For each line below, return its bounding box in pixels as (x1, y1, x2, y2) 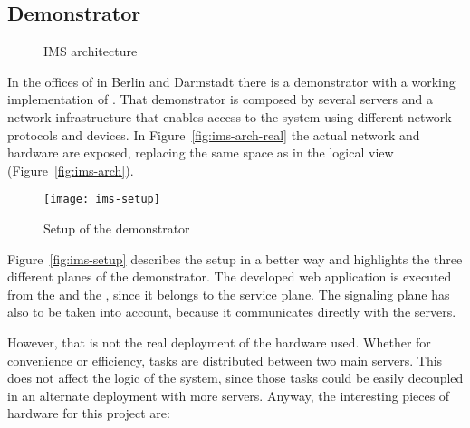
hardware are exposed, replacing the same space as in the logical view (7, 143, 394, 162)
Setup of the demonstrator (43, 219, 190, 238)
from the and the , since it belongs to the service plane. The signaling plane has (7, 284, 450, 303)
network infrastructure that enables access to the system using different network (7, 107, 452, 126)
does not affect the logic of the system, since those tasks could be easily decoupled (7, 368, 464, 387)
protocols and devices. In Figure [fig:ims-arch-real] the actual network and (7, 125, 420, 144)
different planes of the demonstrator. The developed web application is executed (7, 267, 452, 286)
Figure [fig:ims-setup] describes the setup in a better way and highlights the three (7, 249, 463, 268)
